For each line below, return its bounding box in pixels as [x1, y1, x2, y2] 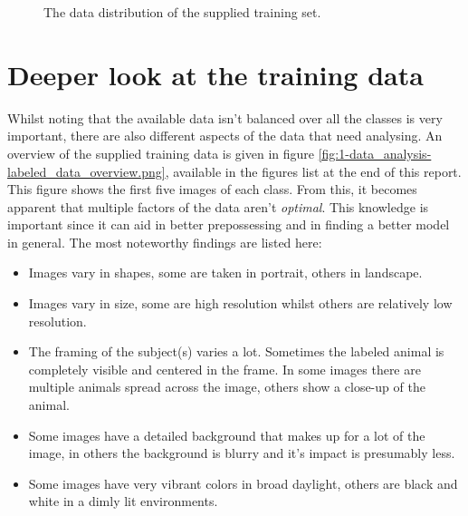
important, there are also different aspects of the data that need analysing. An [7, 126, 443, 145]
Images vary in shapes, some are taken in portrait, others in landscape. [28, 263, 423, 282]
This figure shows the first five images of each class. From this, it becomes [7, 180, 417, 199]
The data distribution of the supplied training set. [43, 3, 321, 21]
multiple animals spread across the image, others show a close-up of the [28, 377, 425, 396]
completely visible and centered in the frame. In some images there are [28, 359, 421, 378]
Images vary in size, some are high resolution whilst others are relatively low [28, 294, 453, 313]
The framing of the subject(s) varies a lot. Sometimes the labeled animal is [28, 342, 444, 361]
